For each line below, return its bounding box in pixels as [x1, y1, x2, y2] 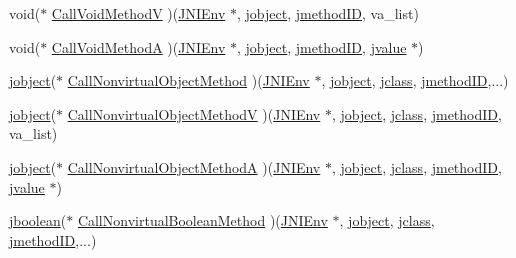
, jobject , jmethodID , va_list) [236, 3, 419, 23]
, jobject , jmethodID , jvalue [236, 36, 407, 57]
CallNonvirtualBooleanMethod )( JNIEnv [77, 210, 328, 231]
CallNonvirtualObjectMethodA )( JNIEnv [67, 156, 321, 177]
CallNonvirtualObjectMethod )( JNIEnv [67, 70, 310, 91]
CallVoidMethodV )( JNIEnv [51, 3, 226, 23]
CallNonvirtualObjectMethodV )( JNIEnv [67, 103, 321, 124]
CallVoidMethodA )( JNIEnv [51, 36, 226, 57]
